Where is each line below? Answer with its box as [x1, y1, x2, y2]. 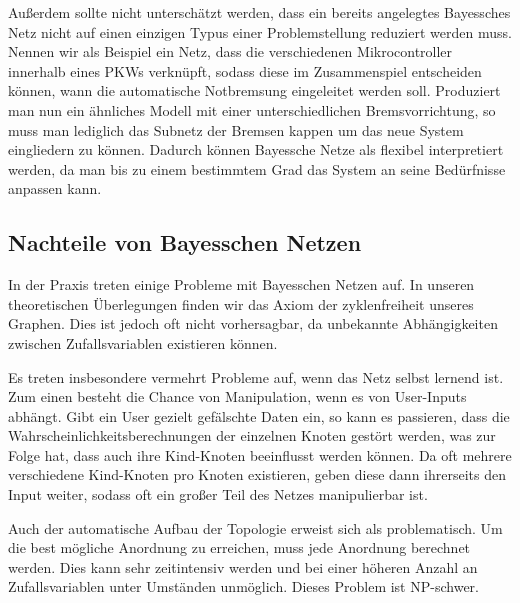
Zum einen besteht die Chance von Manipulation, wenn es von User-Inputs [8, 386, 467, 407]
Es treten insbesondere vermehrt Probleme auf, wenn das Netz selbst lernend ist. [8, 366, 504, 387]
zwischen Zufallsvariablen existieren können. [8, 332, 278, 353]
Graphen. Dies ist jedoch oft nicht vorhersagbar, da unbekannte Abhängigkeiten [8, 313, 498, 334]
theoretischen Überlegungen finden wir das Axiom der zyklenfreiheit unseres [8, 293, 474, 314]
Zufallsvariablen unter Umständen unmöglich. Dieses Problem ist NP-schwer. [8, 576, 479, 597]
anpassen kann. [8, 178, 102, 199]
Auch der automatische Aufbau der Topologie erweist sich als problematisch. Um [8, 517, 503, 538]
